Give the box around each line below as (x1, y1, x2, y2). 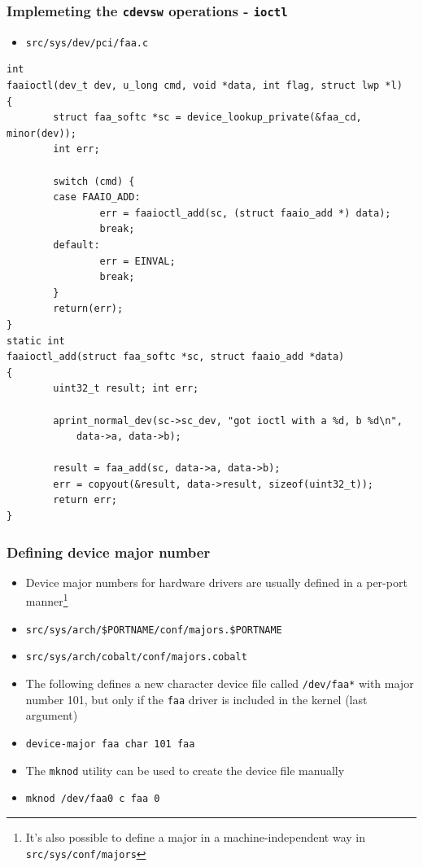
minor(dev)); (7, 127, 76, 139)
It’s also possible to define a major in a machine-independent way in (25, 828, 366, 845)
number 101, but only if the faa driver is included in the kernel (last (25, 690, 368, 707)
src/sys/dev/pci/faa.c (25, 37, 149, 49)
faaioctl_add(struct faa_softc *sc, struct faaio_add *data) (7, 351, 345, 363)
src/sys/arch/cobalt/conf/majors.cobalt (25, 651, 247, 663)
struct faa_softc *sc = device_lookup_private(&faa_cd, (53, 112, 362, 124)
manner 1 (25, 590, 68, 610)
